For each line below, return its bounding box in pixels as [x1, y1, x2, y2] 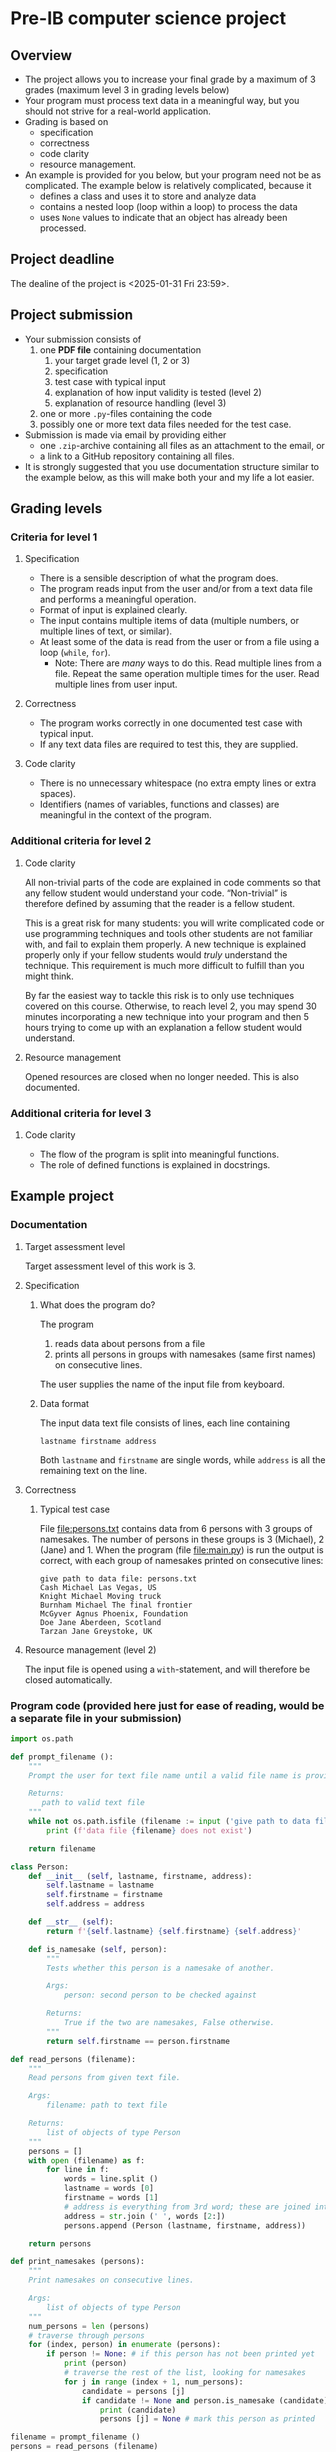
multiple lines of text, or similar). [39, 625, 173, 637]
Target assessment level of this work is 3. [24, 1260, 197, 1272]
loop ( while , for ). [39, 647, 111, 659]
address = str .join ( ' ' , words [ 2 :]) [63, 2211, 226, 2221]
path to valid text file [41, 1798, 145, 1808]
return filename [28, 1843, 97, 1854]
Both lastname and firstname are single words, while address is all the [39, 1453, 326, 1466]
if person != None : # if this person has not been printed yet [46, 2349, 315, 2359]
